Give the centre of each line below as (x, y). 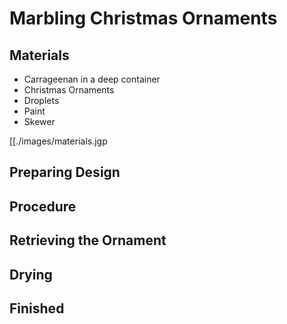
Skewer (39, 121)
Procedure (43, 206)
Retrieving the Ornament (88, 240)
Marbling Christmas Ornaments (143, 18)
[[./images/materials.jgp (58, 141)
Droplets (41, 100)
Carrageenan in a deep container (92, 79)
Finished (37, 308)
